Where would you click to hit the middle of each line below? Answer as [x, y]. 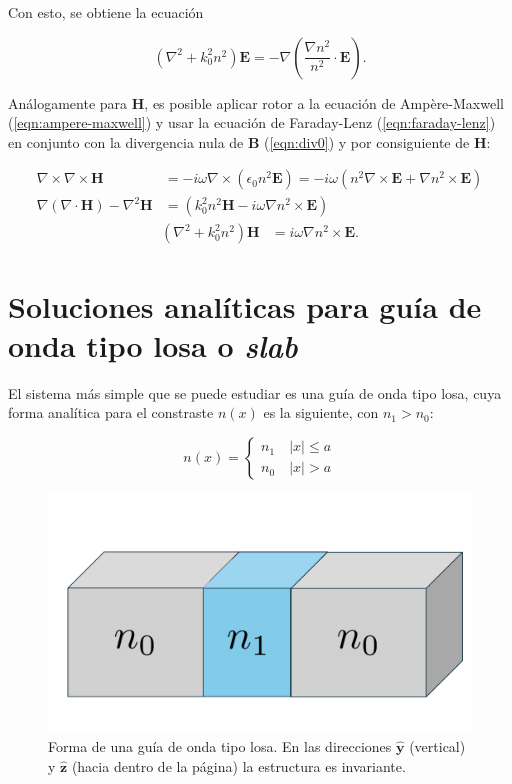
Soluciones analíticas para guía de [245, 305]
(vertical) [437, 746]
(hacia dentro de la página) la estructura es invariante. [238, 765]
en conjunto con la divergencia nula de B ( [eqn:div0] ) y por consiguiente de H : [249, 141]
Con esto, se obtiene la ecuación [106, 12]
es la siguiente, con [321, 412]
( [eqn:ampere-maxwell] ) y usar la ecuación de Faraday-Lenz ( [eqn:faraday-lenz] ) [252, 122]
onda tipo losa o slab [153, 345]
